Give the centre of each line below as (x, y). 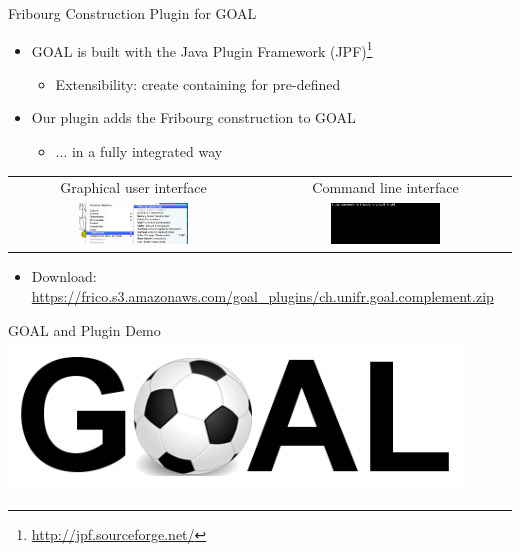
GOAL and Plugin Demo (84, 329)
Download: (64, 276)
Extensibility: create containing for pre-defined (198, 83)
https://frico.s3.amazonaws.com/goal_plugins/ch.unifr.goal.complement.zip (262, 296)
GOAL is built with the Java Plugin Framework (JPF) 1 (202, 49)
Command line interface (385, 187)
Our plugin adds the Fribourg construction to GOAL (193, 117)
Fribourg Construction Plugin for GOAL (132, 13)
